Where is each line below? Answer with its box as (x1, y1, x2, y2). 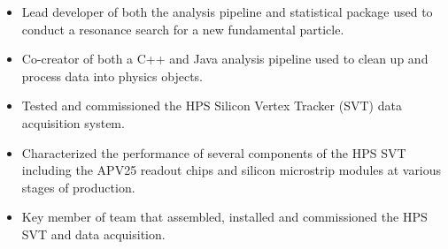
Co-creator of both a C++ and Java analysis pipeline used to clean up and (21, 49, 429, 68)
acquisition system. (21, 113, 125, 132)
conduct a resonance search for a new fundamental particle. (21, 19, 344, 38)
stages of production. (21, 177, 135, 196)
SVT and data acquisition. (21, 224, 166, 243)
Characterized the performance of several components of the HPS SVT (21, 143, 406, 162)
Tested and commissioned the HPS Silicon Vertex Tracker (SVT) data (21, 96, 402, 115)
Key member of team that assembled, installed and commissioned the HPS (21, 207, 428, 226)
